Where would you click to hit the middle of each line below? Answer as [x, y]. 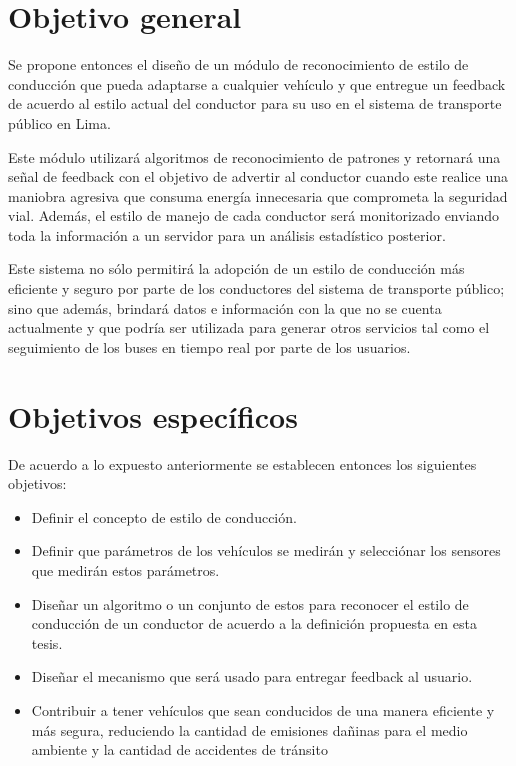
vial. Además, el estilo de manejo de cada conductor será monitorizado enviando [254, 215]
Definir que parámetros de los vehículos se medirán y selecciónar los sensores [266, 550]
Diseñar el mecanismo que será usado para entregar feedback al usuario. [252, 676]
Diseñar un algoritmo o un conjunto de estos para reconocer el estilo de [250, 603]
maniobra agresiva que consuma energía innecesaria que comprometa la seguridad [258, 195]
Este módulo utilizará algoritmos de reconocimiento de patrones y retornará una [254, 156]
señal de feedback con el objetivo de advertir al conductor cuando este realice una [258, 176]
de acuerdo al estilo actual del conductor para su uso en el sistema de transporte [255, 103]
